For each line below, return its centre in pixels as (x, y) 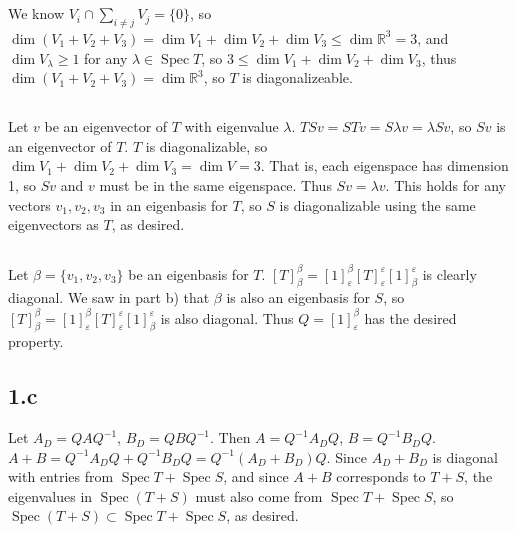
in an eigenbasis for (169, 204)
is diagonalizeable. (297, 77)
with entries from (61, 476)
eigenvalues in (50, 495)
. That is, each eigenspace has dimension (384, 165)
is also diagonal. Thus (227, 317)
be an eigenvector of (106, 126)
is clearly (449, 273)
